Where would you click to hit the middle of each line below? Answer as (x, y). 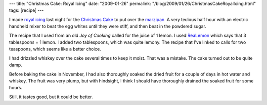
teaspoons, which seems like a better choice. (55, 49)
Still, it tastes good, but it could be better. (51, 97)
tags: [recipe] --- (26, 10)
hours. (16, 88)
